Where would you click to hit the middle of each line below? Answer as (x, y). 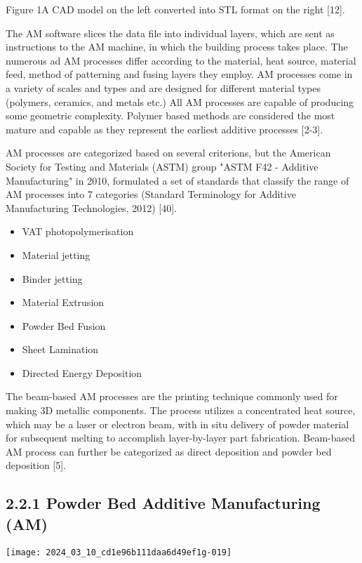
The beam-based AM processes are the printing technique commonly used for (172, 396)
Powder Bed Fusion (64, 325)
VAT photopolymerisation (78, 231)
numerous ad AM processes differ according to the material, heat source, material (181, 60)
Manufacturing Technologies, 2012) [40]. (91, 207)
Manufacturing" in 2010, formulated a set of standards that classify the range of (177, 180)
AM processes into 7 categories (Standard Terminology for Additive (151, 194)
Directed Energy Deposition (82, 372)
